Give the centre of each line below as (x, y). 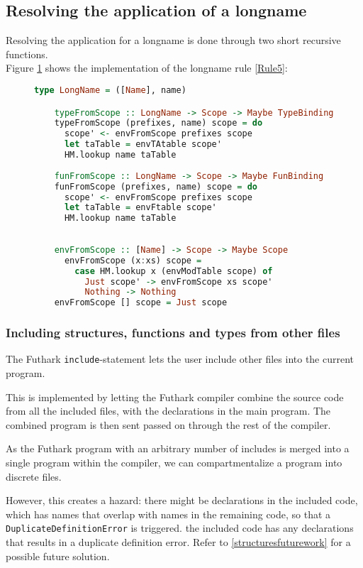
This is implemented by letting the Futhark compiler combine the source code (175, 397)
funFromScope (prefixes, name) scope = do (156, 186)
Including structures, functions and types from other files (173, 333)
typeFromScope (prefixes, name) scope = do (158, 123)
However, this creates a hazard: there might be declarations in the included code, (182, 500)
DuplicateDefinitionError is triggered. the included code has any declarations (180, 528)
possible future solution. (58, 556)
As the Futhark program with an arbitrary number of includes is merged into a (178, 448)
